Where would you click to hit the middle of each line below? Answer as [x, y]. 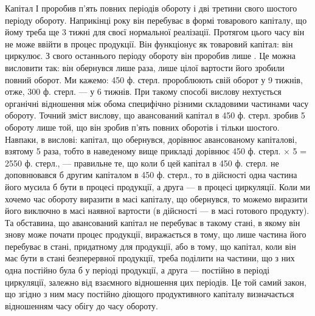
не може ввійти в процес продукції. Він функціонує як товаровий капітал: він [149, 43]
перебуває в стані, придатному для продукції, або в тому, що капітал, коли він [151, 246]
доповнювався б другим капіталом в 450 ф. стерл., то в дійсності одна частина [151, 175]
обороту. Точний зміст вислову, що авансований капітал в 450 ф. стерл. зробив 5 [155, 115]
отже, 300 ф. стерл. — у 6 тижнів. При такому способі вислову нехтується [143, 91]
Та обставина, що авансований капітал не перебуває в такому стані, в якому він [153, 222]
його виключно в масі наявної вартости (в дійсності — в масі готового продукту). [157, 211]
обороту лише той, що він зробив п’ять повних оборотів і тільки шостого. [142, 127]
